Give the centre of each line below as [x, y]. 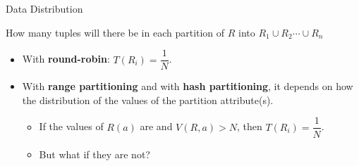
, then [249, 126]
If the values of [71, 126]
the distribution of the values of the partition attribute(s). [148, 100]
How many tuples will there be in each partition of [115, 32]
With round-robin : [66, 59]
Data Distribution [44, 8]
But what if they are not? [95, 154]
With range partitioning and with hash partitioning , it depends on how [188, 86]
